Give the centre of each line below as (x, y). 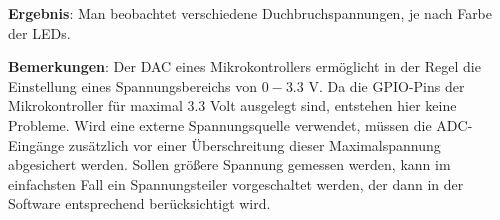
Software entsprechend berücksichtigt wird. (139, 203)
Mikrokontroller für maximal (95, 105)
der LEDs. (39, 32)
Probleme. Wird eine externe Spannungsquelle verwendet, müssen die (220, 124)
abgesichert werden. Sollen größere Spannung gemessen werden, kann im (229, 164)
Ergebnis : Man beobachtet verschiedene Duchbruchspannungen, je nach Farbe (250, 13)
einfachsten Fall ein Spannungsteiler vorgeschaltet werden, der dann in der (236, 183)
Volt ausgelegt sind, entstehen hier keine (333, 105)
